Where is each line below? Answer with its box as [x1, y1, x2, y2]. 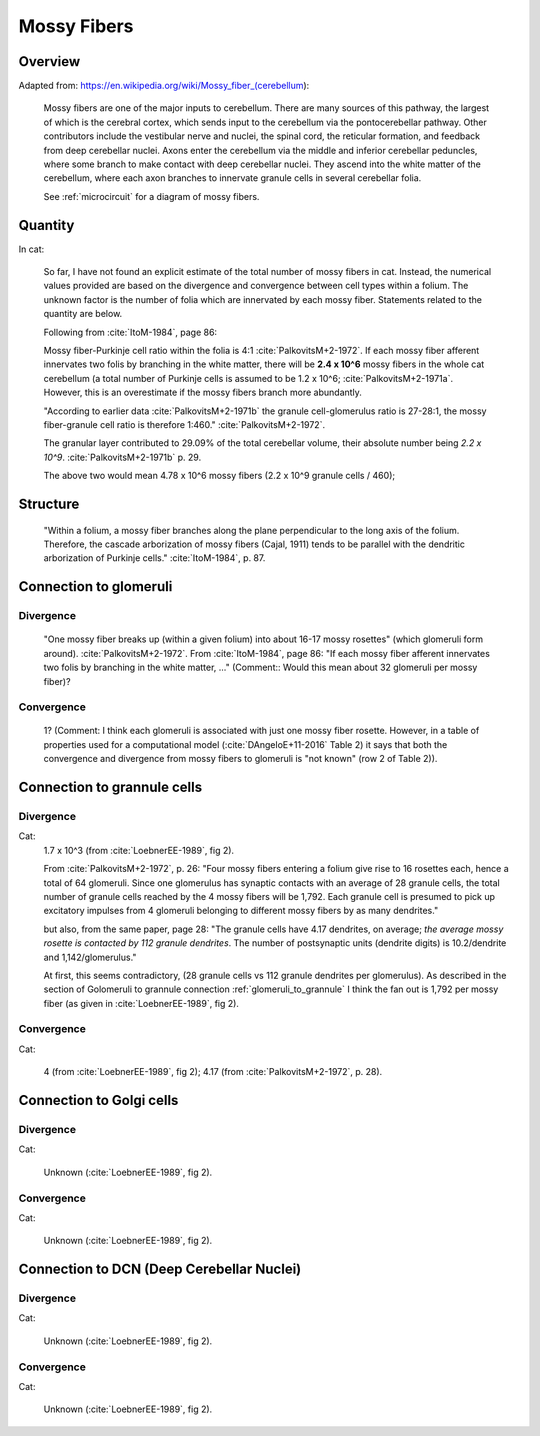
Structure [18, 495, 80, 512]
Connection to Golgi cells [18, 1092, 179, 1109]
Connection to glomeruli [18, 578, 173, 595]
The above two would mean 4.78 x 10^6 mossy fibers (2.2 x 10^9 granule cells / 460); [43, 470, 395, 482]
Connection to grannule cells [18, 779, 203, 796]
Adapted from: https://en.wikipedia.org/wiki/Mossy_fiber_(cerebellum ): [18, 80, 310, 92]
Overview [18, 53, 81, 70]
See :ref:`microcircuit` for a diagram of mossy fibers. [43, 190, 260, 202]
